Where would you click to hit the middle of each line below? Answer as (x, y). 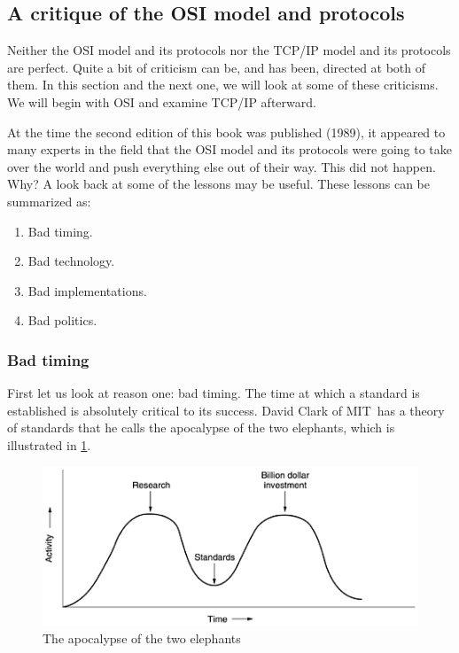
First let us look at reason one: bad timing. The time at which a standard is (214, 393)
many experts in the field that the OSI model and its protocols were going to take (229, 149)
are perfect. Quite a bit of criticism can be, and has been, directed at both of (217, 67)
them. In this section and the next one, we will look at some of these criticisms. (223, 85)
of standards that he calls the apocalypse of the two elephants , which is (201, 428)
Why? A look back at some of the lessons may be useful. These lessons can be (218, 184)
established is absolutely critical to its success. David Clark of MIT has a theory (226, 410)
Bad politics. (62, 320)
